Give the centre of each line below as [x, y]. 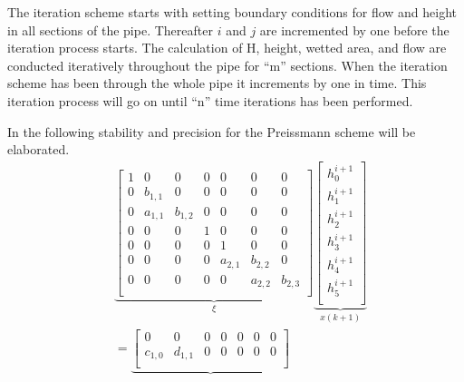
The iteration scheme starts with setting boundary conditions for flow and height [232, 12]
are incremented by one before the [354, 29]
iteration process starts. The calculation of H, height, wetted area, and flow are [227, 48]
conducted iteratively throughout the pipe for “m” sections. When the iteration [227, 65]
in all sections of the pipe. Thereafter [110, 29]
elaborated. [39, 149]
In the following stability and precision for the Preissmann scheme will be [212, 131]
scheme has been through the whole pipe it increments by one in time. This [217, 83]
